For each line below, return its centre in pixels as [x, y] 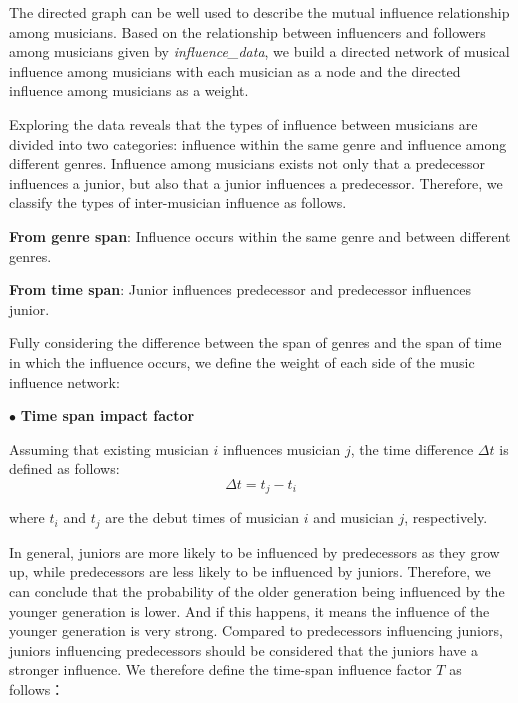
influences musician [281, 448]
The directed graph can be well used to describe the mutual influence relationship [259, 12]
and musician [353, 517]
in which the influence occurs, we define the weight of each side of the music [242, 361]
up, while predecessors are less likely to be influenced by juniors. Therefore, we [250, 571]
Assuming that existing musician [109, 448]
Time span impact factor [107, 415]
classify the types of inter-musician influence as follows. [178, 202]
